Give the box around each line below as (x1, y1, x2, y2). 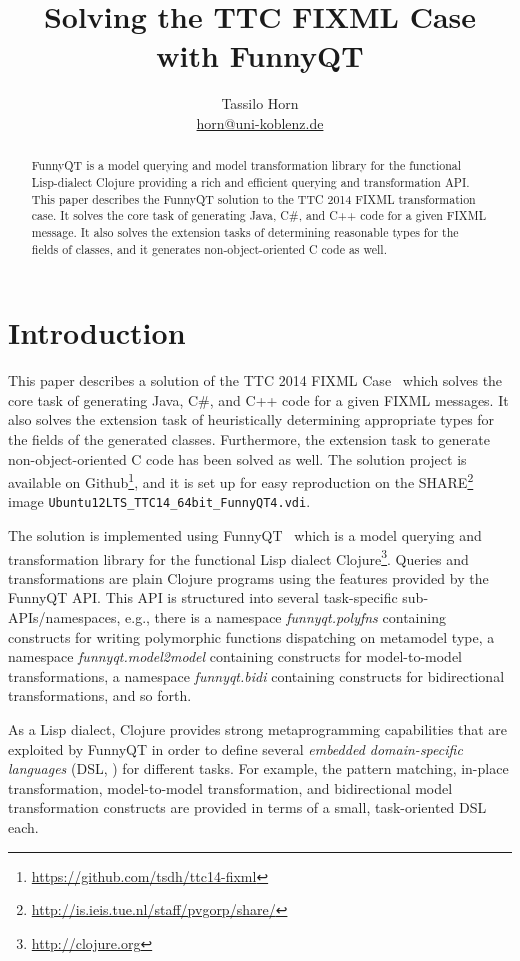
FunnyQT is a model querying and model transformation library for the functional (31, 157, 462, 174)
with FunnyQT (156, 35, 364, 76)
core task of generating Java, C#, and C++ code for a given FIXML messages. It (8, 389, 509, 410)
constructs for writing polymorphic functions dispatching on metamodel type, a (8, 626, 495, 647)
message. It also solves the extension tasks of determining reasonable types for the (31, 223, 459, 240)
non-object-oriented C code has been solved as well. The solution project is (8, 448, 467, 469)
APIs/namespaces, (8, 607, 121, 628)
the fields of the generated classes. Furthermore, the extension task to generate (8, 428, 490, 449)
